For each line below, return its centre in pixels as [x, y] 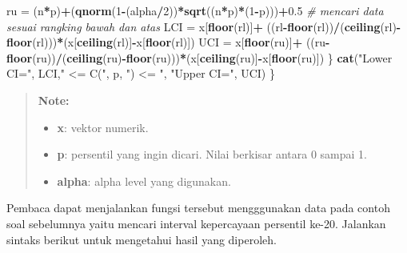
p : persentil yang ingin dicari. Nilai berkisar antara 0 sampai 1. [212, 154]
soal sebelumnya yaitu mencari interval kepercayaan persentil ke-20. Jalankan [196, 223]
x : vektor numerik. [103, 127]
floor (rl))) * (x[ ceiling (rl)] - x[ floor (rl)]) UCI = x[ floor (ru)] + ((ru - [168, 42]
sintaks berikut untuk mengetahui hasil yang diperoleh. [142, 239]
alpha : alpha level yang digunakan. [144, 181]
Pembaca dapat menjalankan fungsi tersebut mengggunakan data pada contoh [198, 208]
